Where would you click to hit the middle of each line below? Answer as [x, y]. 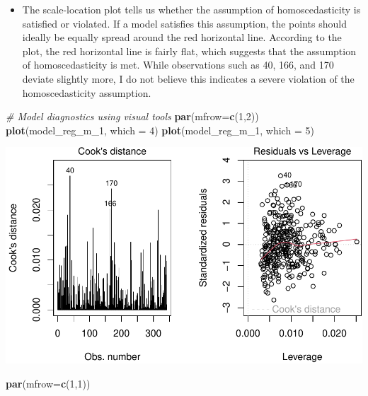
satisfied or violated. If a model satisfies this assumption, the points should [184, 23]
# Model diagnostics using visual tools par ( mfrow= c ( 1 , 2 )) [132, 116]
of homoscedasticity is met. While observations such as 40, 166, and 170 [178, 65]
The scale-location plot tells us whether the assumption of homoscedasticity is [191, 9]
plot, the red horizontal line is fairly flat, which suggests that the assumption [189, 51]
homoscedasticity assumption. [87, 92]
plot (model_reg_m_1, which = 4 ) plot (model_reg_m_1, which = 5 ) [160, 130]
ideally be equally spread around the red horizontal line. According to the [182, 37]
